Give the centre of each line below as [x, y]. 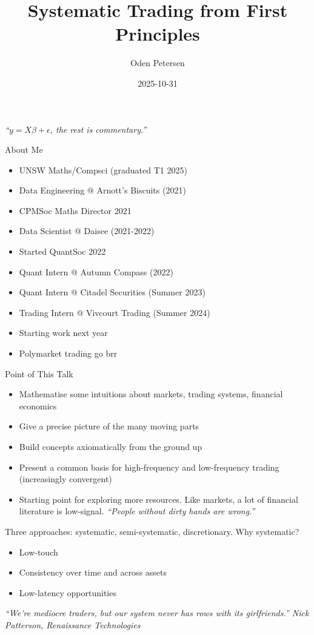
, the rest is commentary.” [98, 129]
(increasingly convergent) [65, 479]
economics [38, 405]
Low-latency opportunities [68, 592]
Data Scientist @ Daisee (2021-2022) [87, 231]
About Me [24, 150]
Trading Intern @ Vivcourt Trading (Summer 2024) [115, 312]
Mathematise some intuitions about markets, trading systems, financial [151, 394]
